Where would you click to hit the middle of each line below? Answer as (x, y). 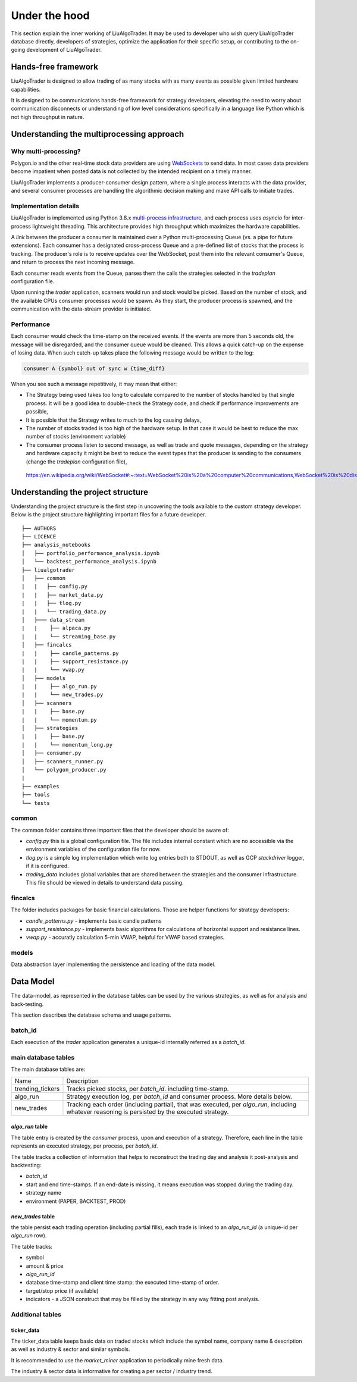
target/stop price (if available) (62, 1290)
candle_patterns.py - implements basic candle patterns (94, 921)
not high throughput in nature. (48, 117)
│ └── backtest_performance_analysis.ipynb (89, 562)
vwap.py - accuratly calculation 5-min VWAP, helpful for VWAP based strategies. (125, 938)
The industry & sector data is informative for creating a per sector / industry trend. (112, 1371)
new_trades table (33, 1216)
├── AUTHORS (39, 528)
